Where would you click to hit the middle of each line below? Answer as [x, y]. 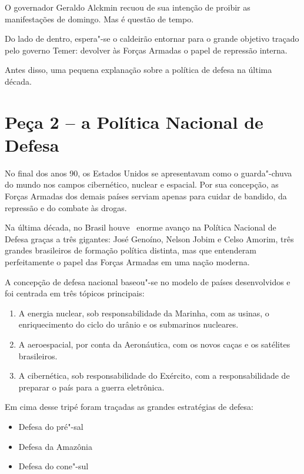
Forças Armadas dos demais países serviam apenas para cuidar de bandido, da [146, 196]
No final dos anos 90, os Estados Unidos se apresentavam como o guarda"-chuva [148, 173]
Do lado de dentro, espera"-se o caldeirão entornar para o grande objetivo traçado [152, 39]
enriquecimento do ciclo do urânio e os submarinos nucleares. [128, 324]
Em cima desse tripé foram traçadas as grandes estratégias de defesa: [129, 407]
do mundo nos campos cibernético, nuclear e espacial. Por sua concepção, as [142, 184]
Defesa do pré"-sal [51, 426]
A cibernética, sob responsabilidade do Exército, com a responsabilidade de [154, 375]
